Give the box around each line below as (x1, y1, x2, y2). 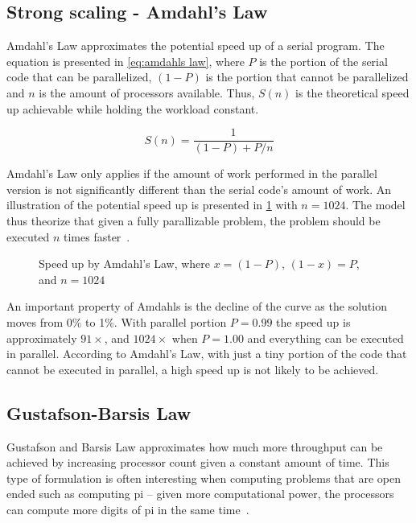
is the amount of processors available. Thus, (39, 84, 255, 101)
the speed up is (276, 313, 351, 330)
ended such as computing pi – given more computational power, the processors (6, 485, 394, 502)
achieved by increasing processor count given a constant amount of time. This (6, 454, 389, 471)
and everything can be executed (247, 329, 404, 346)
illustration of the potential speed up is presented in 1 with (6, 196, 298, 213)
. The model (345, 196, 406, 213)
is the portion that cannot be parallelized (205, 68, 409, 85)
